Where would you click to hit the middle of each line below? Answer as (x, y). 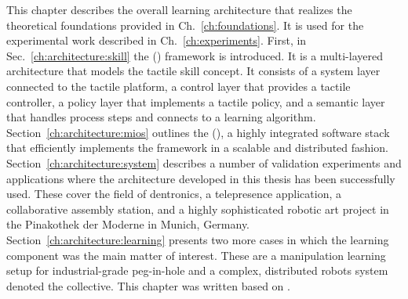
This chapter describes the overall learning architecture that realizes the (179, 9)
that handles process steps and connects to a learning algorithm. (161, 117)
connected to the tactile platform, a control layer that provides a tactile (178, 86)
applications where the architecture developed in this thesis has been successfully (201, 178)
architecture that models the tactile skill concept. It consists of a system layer (193, 71)
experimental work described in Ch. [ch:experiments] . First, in (157, 40)
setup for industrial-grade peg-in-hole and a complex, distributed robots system (197, 270)
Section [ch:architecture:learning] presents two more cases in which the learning (198, 239)
